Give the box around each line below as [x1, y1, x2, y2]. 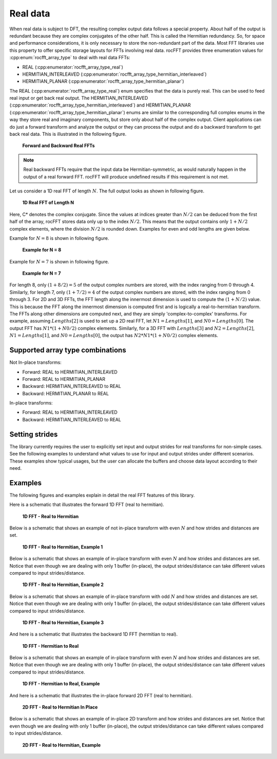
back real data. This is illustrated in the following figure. [9, 131, 127, 137]
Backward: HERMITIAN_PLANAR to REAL [22, 390, 109, 396]
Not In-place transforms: [9, 359, 62, 365]
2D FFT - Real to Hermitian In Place [22, 704, 98, 710]
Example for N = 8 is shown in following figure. [9, 235, 110, 241]
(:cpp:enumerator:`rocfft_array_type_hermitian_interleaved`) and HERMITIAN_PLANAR [9, 102, 191, 108]
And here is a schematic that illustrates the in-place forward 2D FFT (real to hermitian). [9, 692, 193, 698]
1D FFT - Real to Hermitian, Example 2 [22, 581, 104, 588]
